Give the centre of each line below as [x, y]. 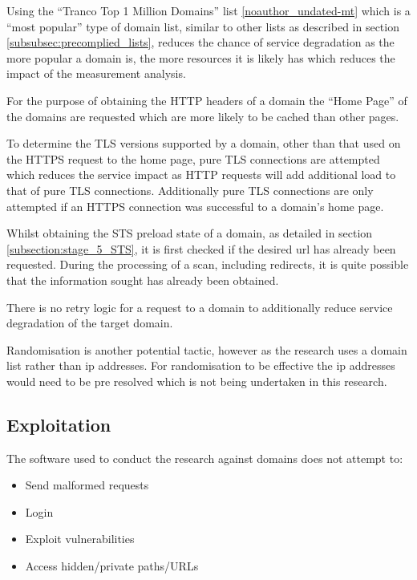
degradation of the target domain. [90, 323]
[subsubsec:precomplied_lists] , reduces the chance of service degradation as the [200, 42]
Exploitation [59, 424]
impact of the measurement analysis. [96, 73]
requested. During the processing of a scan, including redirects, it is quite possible [208, 264]
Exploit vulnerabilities [80, 539]
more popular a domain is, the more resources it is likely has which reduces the [201, 57]
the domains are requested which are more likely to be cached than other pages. [203, 116]
